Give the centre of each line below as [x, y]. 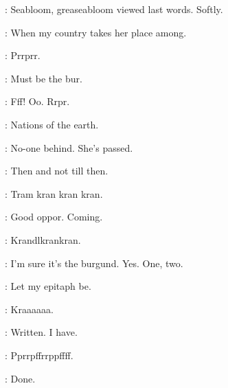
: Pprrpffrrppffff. [39, 355]
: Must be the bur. [44, 78]
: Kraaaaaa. [29, 309]
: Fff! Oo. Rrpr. [37, 101]
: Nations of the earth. [52, 124]
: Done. [20, 378]
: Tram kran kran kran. [54, 193]
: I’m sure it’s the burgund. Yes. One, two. [94, 263]
